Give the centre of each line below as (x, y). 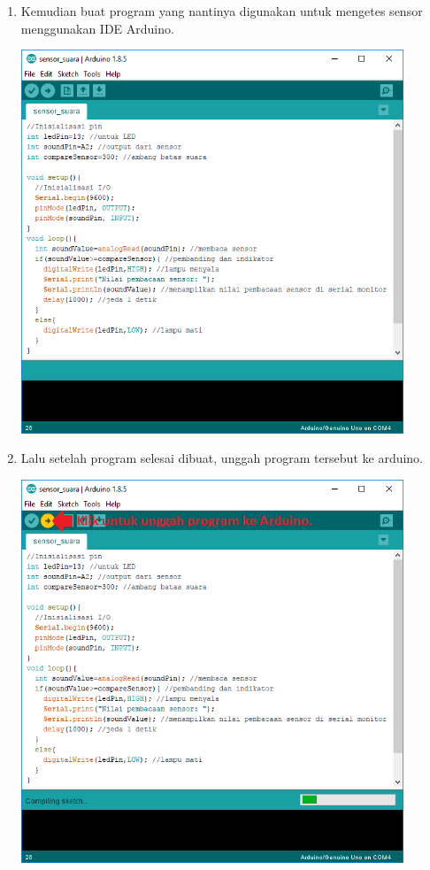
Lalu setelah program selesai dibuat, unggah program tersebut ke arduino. (222, 458)
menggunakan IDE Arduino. (97, 28)
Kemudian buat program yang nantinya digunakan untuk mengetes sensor (222, 11)
